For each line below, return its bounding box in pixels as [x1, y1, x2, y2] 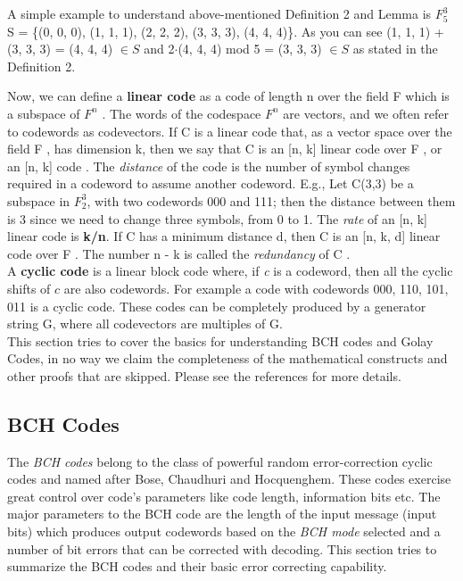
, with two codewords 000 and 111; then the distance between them [87, 191, 456, 210]
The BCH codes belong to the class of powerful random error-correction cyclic [7, 452, 433, 470]
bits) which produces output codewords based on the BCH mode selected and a [7, 522, 441, 541]
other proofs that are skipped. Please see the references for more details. [7, 366, 401, 385]
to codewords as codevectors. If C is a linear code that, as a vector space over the [7, 121, 452, 140]
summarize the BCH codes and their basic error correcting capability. [7, 557, 387, 576]
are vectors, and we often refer [283, 104, 450, 122]
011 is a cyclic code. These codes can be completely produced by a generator [7, 296, 426, 315]
